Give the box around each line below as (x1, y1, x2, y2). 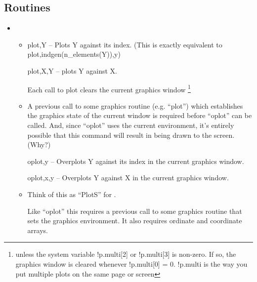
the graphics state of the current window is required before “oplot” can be (27, 110, 252, 121)
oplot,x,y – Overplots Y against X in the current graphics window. (27, 172, 229, 183)
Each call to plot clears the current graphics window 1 (27, 82, 191, 94)
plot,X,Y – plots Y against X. (27, 65, 117, 76)
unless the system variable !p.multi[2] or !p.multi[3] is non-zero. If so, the (15, 249, 236, 259)
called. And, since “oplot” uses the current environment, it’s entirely (27, 120, 234, 130)
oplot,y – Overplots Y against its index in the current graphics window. (27, 156, 244, 166)
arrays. (27, 225, 48, 235)
